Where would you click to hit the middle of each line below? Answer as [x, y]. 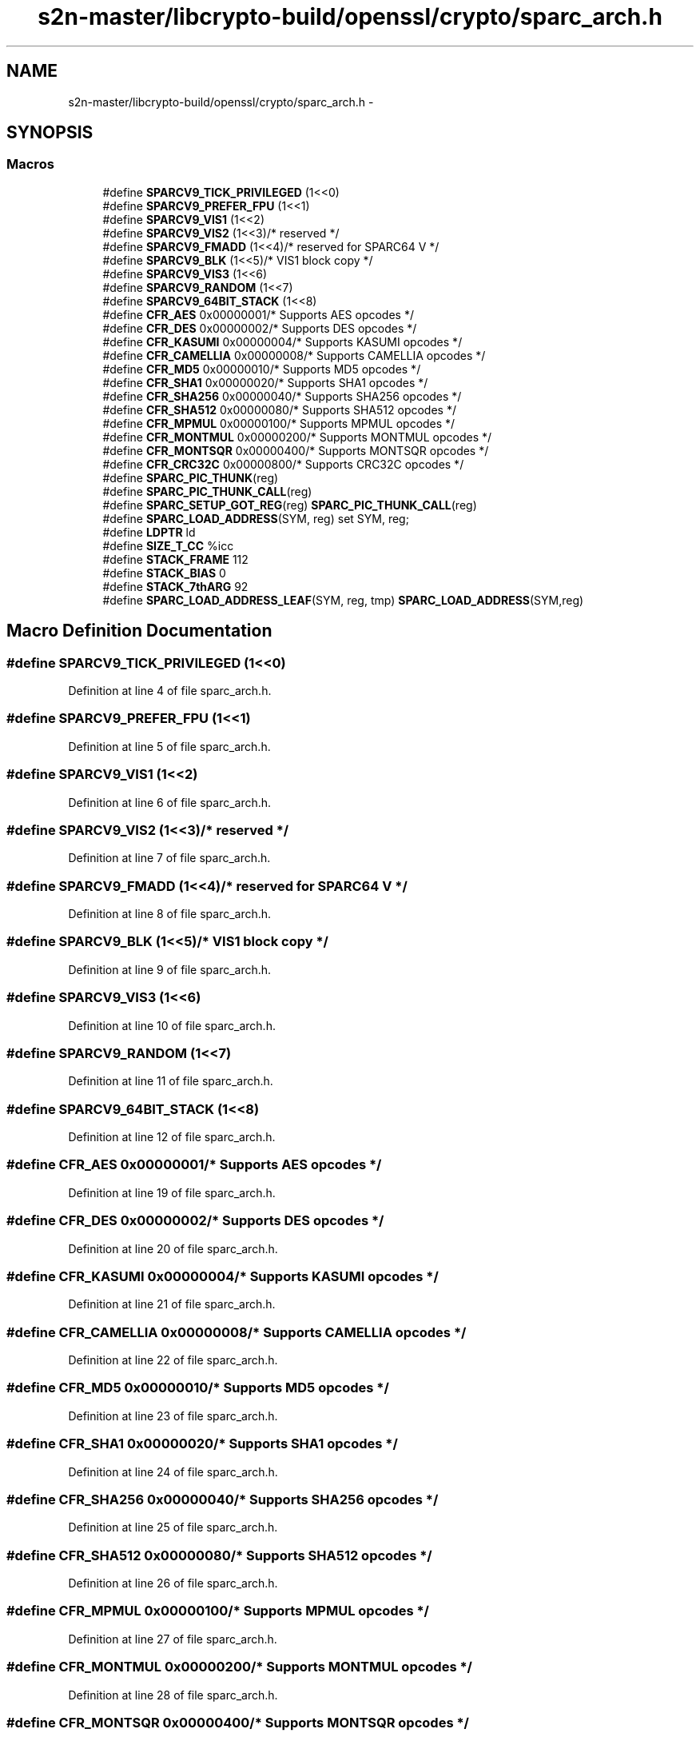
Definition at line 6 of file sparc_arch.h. [170, 802]
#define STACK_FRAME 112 [175, 559]
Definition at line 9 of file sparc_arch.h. [170, 969]
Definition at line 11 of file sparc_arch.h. [171, 1081]
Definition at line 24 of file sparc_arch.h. [173, 1471]
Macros [30, 164]
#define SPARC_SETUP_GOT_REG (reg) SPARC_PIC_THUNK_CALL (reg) [290, 505]
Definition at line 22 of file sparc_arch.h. [173, 1360]
